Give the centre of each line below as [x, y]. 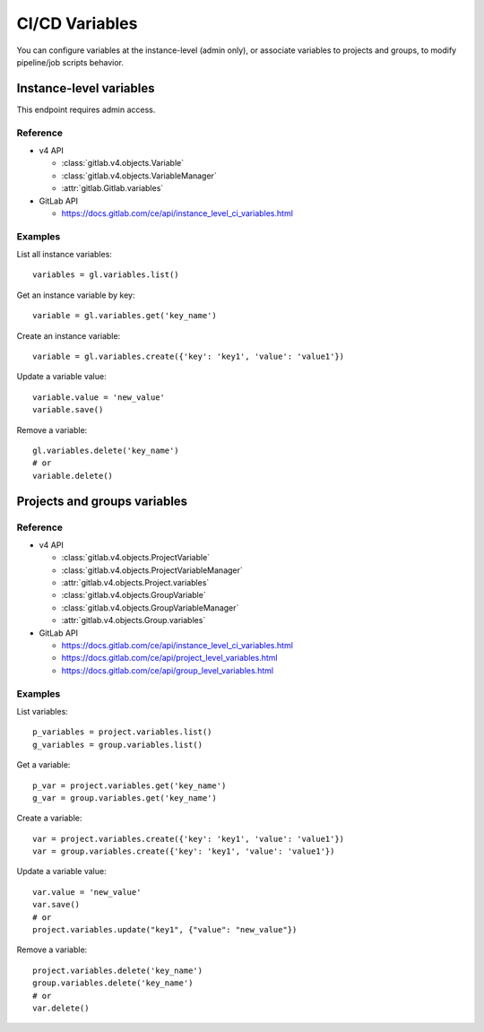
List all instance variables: [64, 255]
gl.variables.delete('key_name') [106, 450]
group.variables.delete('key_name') [113, 983]
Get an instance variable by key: [76, 295]
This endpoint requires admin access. [86, 109]
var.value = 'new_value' [87, 892]
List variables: [43, 711]
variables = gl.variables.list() [106, 275]
